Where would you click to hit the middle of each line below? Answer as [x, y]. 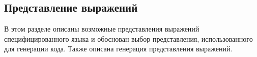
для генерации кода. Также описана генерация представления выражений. [118, 49]
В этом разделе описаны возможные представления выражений [102, 29]
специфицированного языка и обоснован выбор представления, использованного [128, 38]
